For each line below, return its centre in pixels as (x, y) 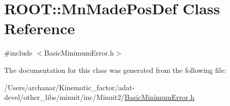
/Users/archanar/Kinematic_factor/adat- (70, 87)
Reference (40, 28)
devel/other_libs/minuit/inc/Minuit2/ (64, 97)
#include (18, 53)
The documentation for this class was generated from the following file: (115, 70)
